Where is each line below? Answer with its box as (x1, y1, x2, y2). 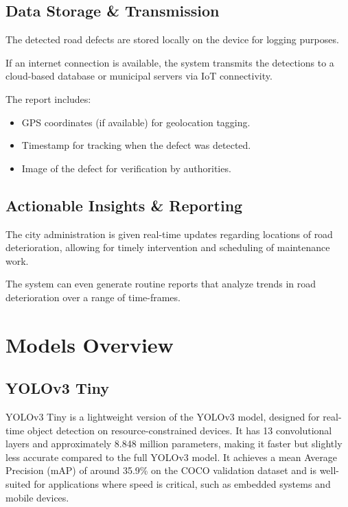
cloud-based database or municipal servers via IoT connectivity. (5, 69, 272, 83)
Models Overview (5, 330, 174, 358)
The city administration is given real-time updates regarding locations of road (5, 226, 333, 241)
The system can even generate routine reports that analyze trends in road (5, 276, 316, 291)
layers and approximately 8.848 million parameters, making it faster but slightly (5, 436, 343, 451)
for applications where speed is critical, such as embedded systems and (34, 477, 331, 491)
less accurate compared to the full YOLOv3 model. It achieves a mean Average (5, 449, 338, 464)
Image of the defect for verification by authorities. (21, 161, 231, 175)
